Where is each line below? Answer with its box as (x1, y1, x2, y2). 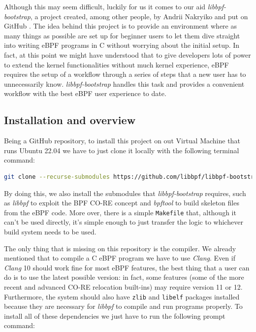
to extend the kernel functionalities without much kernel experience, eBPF (4, 59, 229, 69)
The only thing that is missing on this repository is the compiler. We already (4, 243, 236, 253)
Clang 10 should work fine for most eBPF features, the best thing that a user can (4, 262, 250, 272)
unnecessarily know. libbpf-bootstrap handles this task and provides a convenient (4, 78, 245, 89)
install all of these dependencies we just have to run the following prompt (4, 310, 225, 321)
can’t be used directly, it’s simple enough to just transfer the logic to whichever (4, 217, 243, 227)
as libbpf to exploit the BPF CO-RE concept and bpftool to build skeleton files (4, 198, 239, 208)
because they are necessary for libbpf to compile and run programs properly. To (4, 301, 243, 311)
